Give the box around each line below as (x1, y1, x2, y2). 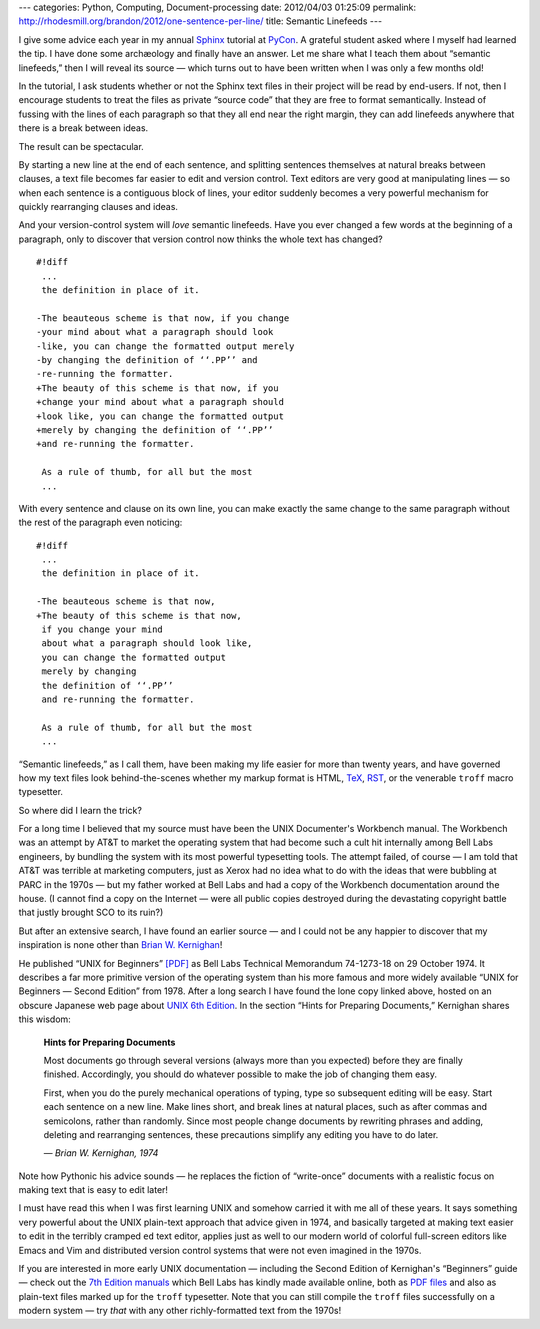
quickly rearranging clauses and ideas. (18, 201, 179, 213)
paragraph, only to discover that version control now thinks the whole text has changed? (18, 233, 384, 245)
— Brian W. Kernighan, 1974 (43, 1147, 159, 1159)
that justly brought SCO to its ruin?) (18, 906, 164, 919)
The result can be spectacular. (18, 140, 144, 152)
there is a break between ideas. (18, 122, 149, 134)
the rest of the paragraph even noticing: (18, 516, 183, 529)
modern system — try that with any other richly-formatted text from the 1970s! (18, 1305, 342, 1317)
